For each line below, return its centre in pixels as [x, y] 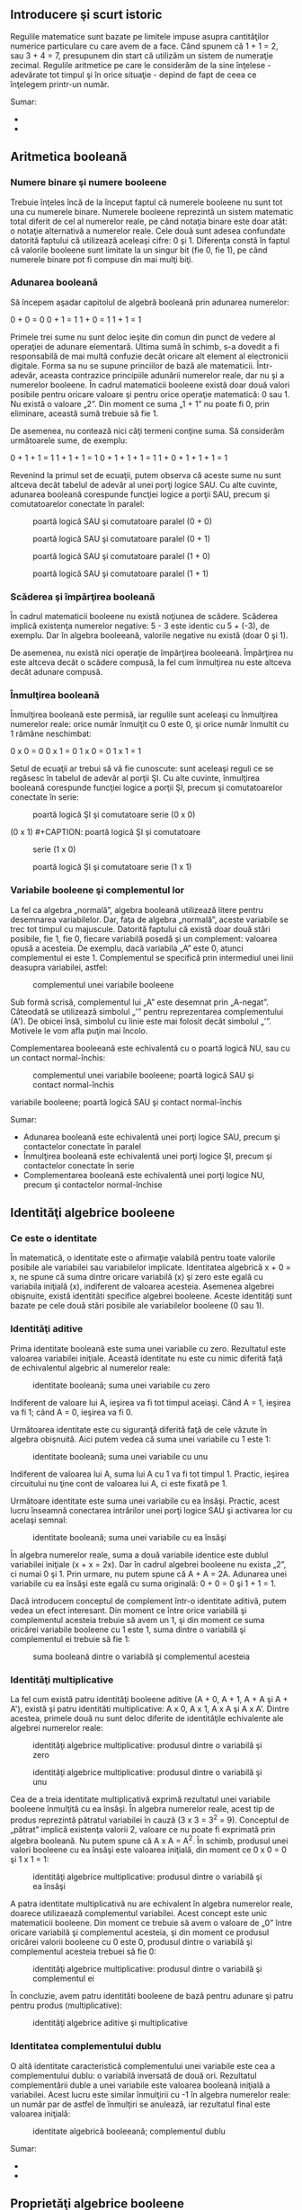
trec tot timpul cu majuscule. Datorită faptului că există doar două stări [140, 928]
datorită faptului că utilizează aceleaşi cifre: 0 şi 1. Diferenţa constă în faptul [150, 240]
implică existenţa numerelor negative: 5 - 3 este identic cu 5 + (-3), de [140, 626]
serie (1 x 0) [54, 849]
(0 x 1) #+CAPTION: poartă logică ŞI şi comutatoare [106, 832]
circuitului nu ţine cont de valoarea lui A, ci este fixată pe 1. [119, 1483]
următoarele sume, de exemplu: [69, 440]
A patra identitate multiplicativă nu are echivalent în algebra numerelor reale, [151, 1904]
